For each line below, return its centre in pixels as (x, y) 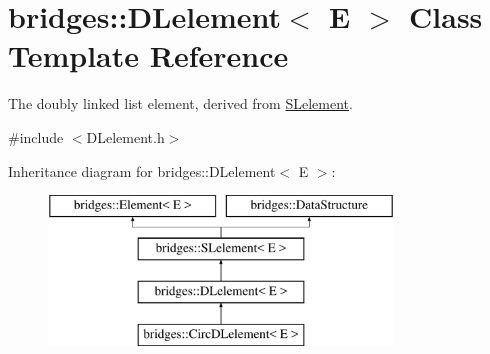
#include (36, 136)
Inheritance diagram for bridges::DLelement (142, 170)
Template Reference (148, 55)
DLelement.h (125, 136)
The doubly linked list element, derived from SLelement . (180, 103)
